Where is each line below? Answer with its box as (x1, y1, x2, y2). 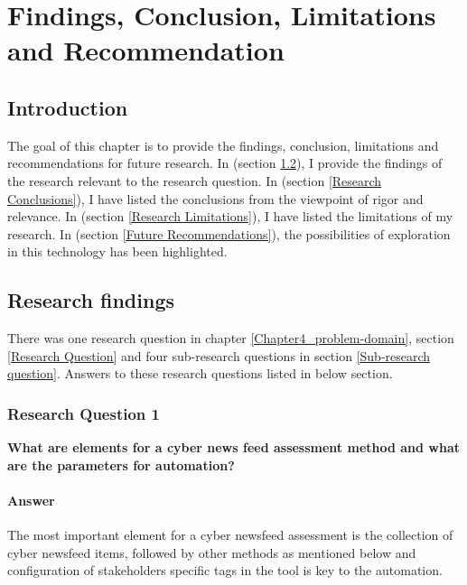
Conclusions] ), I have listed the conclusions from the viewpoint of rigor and (7, 189, 424, 208)
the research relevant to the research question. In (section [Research (7, 171, 382, 190)
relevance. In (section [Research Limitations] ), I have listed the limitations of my (7, 207, 453, 226)
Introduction (7, 93, 128, 121)
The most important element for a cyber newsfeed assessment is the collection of (7, 525, 453, 544)
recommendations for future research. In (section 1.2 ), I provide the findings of (7, 153, 443, 172)
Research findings (7, 286, 174, 314)
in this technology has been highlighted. (7, 242, 228, 261)
